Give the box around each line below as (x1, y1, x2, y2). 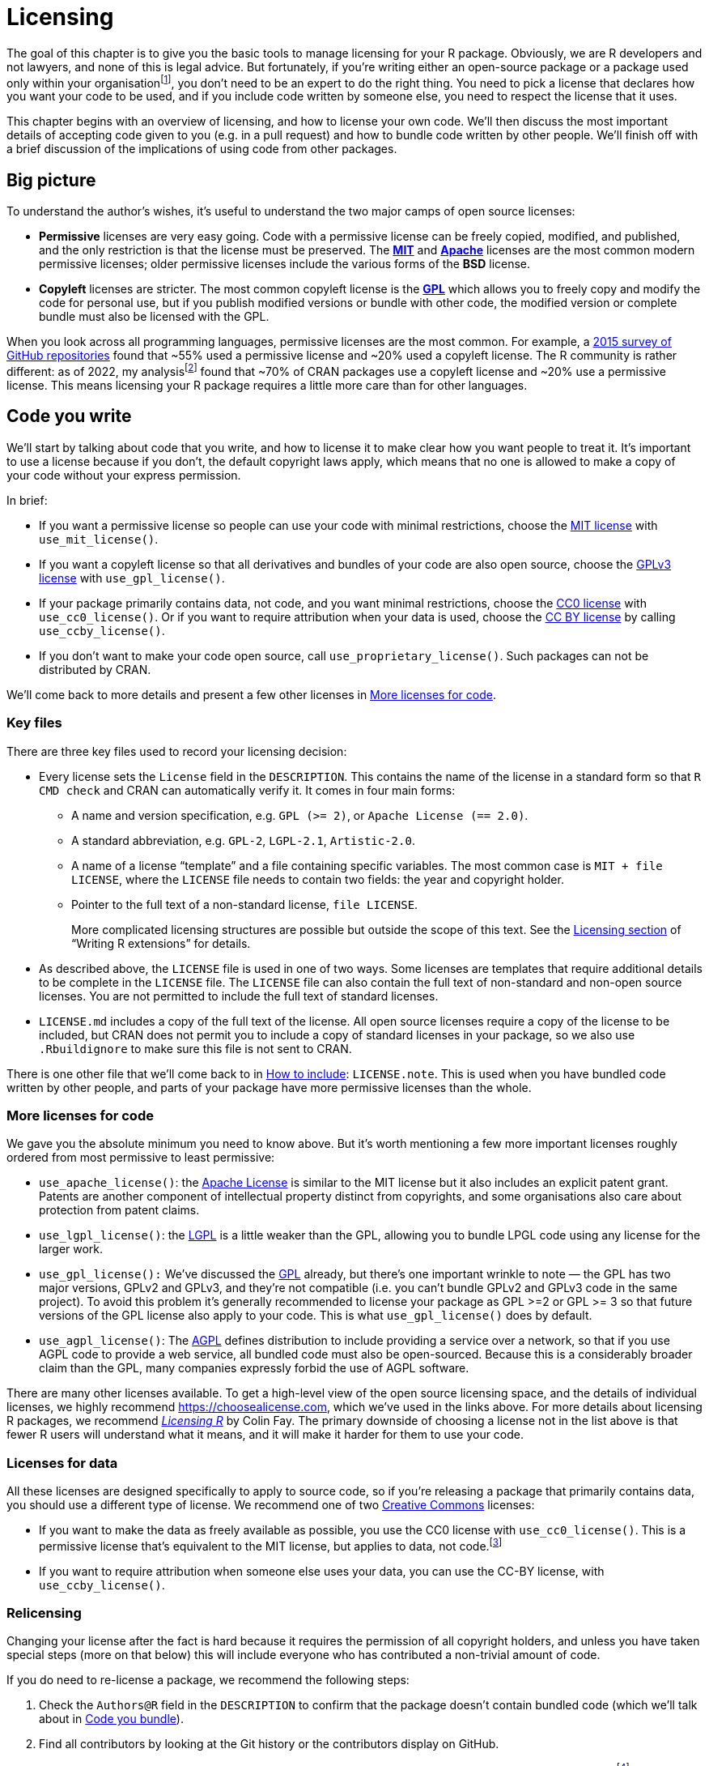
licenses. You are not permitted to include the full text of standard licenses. (39, 988, 439, 1003)
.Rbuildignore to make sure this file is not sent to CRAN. (39, 1041, 352, 1056)
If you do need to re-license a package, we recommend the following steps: (6, 1673, 410, 1687)
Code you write (6, 406, 132, 427)
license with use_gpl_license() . (39, 570, 225, 585)
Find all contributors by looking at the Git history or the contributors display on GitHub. (39, 1737, 499, 1751)
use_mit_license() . (39, 531, 159, 546)
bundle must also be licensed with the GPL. (39, 309, 270, 324)
